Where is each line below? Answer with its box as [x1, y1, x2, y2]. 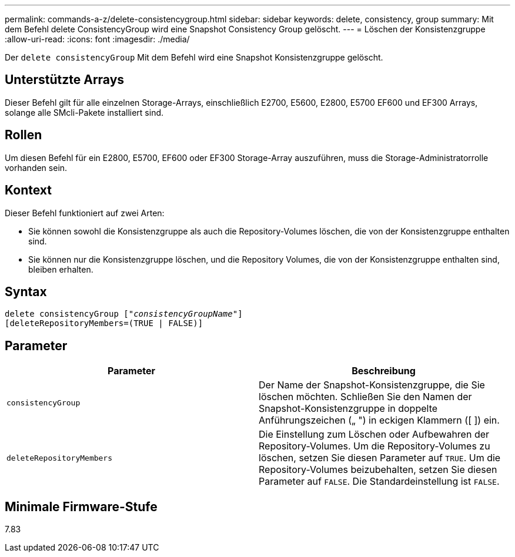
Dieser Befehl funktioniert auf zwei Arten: [5, 207, 165, 218]
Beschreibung [352, 365, 416, 377]
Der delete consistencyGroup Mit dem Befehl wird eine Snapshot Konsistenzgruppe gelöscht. [5, 52, 383, 62]
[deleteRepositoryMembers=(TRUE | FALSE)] [5, 318, 203, 328]
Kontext [5, 183, 52, 198]
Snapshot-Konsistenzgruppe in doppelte [259, 402, 438, 415]
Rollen [5, 127, 42, 143]
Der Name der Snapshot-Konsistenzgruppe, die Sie [259, 379, 485, 391]
